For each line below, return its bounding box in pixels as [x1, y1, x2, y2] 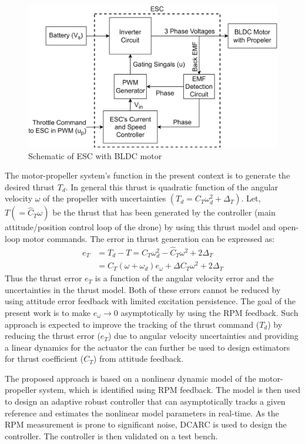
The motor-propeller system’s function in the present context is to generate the [5, 169, 290, 181]
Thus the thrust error [5, 272, 82, 284]
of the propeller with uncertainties [43, 192, 166, 204]
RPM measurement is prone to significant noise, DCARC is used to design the [5, 418, 287, 430]
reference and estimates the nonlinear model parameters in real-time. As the [5, 406, 279, 419]
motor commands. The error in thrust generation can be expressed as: [22, 233, 275, 245]
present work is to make [5, 306, 91, 318]
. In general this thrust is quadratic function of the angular [65, 180, 279, 193]
